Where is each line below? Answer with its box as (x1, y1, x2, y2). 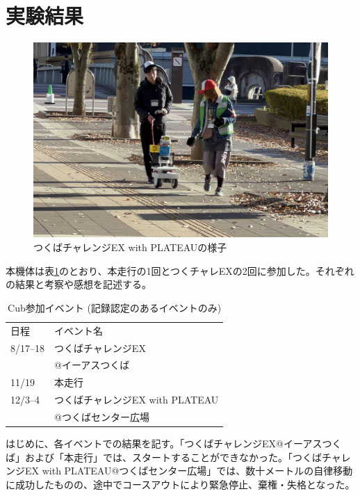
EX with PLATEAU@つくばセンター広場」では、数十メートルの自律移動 (24, 463, 353, 478)
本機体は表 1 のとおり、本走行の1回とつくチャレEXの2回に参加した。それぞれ (6, 263, 354, 278)
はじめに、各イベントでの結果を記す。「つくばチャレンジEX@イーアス (6, 435, 322, 450)
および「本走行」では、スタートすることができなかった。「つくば (24, 449, 322, 464)
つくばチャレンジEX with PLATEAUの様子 (33, 240, 227, 255)
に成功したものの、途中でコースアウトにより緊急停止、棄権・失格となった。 (6, 477, 355, 491)
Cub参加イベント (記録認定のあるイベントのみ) (8, 300, 222, 314)
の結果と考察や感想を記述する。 (6, 277, 152, 291)
